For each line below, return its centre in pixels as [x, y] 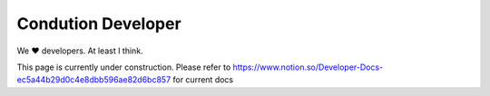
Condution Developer [99, 24]
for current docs [203, 80]
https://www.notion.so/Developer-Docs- [308, 67]
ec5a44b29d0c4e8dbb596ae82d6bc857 [94, 80]
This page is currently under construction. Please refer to [124, 67]
